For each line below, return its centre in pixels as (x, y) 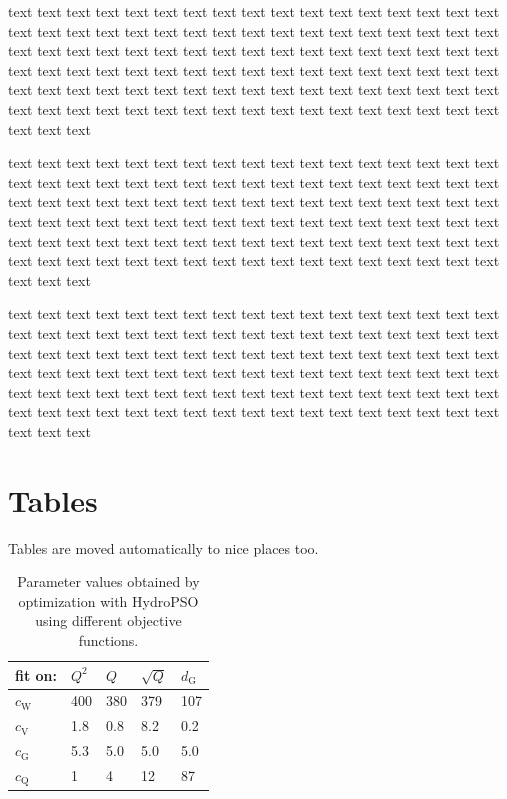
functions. (108, 639)
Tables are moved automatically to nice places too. (163, 547)
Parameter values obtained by (108, 581)
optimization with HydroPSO (108, 600)
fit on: (36, 674)
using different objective (108, 620)
